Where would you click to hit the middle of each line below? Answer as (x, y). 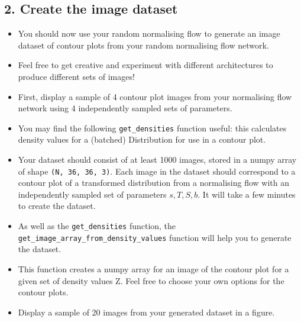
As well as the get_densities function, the (97, 226)
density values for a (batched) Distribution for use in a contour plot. (142, 139)
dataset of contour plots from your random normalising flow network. (143, 45)
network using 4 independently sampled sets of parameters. (125, 108)
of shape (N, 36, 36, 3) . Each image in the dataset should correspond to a (157, 171)
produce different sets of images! (76, 76)
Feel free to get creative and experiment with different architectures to (145, 65)
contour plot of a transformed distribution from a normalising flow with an (154, 183)
